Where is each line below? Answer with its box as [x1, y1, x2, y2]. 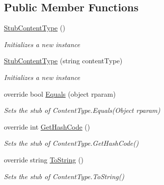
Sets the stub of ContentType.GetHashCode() [4, 138, 139, 148]
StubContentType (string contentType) [4, 55, 123, 66]
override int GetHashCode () [4, 121, 90, 132]
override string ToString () [4, 154, 84, 164]
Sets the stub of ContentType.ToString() [4, 171, 124, 181]
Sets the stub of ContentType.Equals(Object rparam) [4, 105, 161, 115]
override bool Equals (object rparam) [4, 88, 116, 99]
